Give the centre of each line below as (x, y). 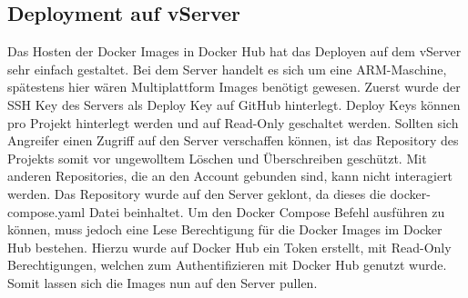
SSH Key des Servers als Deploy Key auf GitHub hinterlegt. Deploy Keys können (234, 104)
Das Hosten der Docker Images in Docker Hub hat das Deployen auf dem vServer (234, 51)
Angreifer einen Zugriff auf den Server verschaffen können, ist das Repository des (233, 140)
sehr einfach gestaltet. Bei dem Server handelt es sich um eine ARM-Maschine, (227, 69)
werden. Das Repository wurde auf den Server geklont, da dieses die (197, 193)
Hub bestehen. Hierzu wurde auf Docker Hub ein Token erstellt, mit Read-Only (229, 247)
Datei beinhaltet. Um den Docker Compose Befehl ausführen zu (267, 211)
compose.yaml (46, 211)
